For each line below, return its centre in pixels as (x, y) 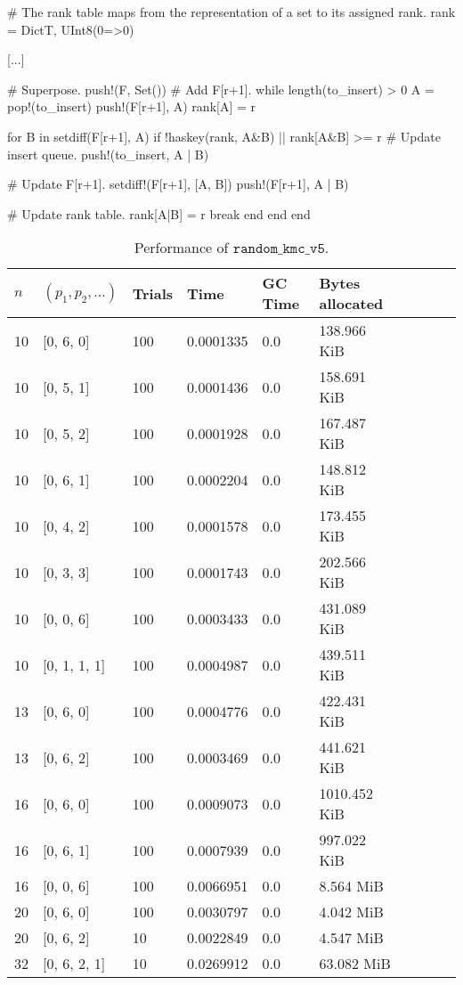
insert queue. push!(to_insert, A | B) (108, 154)
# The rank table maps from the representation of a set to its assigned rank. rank (231, 12)
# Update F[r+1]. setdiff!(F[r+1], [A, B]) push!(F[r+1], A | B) (178, 184)
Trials (153, 293)
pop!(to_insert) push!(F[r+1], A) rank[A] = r (132, 106)
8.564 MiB (351, 886)
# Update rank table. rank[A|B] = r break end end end (159, 213)
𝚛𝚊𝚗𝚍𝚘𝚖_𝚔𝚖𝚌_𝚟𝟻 (279, 249)
